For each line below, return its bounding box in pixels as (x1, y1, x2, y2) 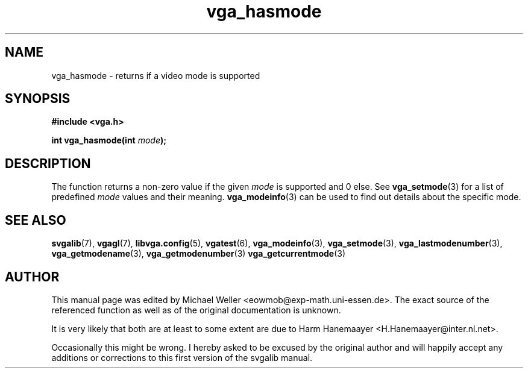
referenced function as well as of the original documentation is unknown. (51, 304, 341, 315)
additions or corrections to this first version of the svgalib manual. (51, 352, 313, 363)
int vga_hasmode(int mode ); (51, 135, 167, 146)
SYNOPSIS (5, 91, 71, 107)
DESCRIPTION (5, 155, 91, 171)
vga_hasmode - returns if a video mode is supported (51, 70, 260, 81)
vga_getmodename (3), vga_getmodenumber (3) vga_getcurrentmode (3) (51, 248, 346, 259)
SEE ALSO (5, 212, 66, 228)
